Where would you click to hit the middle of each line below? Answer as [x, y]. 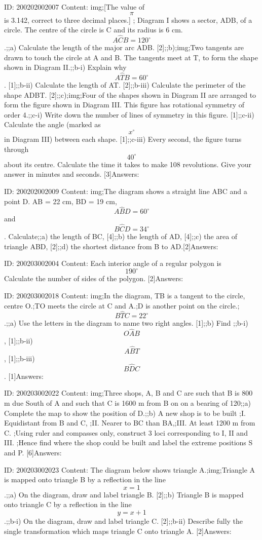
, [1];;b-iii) [20, 358]
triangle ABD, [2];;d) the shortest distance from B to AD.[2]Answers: [111, 246]
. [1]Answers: [24, 376]
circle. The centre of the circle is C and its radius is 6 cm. [93, 30]
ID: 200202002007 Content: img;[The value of [74, 7]
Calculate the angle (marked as [52, 124]
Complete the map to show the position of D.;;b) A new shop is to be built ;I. [125, 413]
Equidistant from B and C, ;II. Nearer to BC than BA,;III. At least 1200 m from [130, 423]
